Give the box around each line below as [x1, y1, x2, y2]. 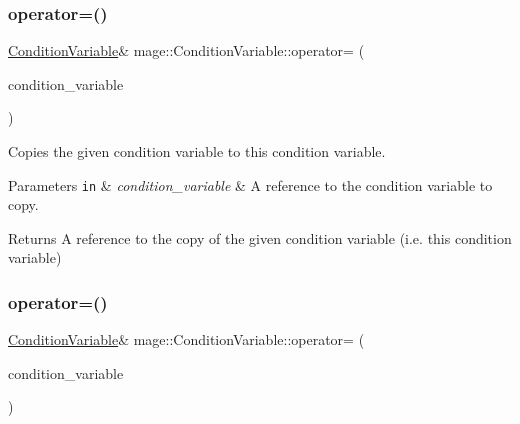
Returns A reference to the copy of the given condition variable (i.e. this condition [8, 227, 512, 248]
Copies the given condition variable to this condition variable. [8, 141, 386, 161]
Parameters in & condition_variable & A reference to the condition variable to [8, 174, 493, 195]
